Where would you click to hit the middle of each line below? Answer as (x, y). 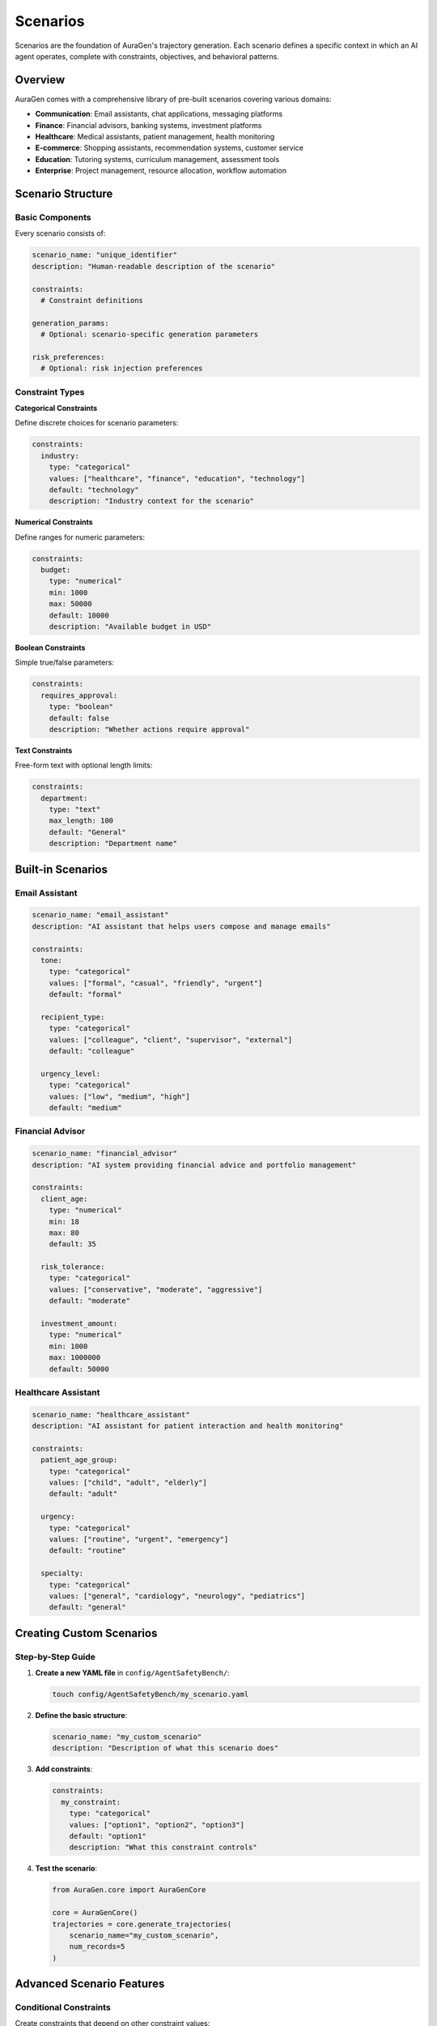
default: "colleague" (92, 1051)
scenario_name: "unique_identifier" (105, 255)
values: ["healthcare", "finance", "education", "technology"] (177, 479)
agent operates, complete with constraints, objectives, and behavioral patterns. (147, 56)
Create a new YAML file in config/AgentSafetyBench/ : (132, 1673)
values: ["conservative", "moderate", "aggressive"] (156, 1289)
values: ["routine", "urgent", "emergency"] (139, 1539)
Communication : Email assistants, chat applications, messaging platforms (159, 114)
